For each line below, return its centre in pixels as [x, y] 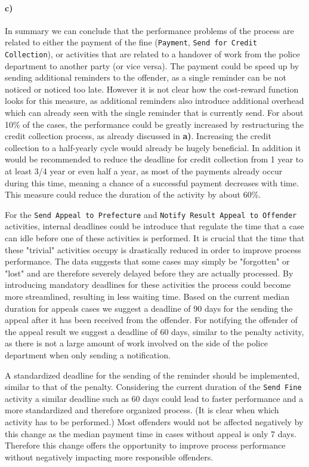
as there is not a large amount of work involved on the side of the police [136, 343]
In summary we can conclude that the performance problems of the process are [149, 30]
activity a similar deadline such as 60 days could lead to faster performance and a [154, 398]
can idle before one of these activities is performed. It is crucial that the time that [155, 238]
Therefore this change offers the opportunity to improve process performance [145, 445]
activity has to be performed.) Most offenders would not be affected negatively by [154, 422]
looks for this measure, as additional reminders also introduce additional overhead [154, 101]
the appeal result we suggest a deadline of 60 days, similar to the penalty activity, [154, 331]
